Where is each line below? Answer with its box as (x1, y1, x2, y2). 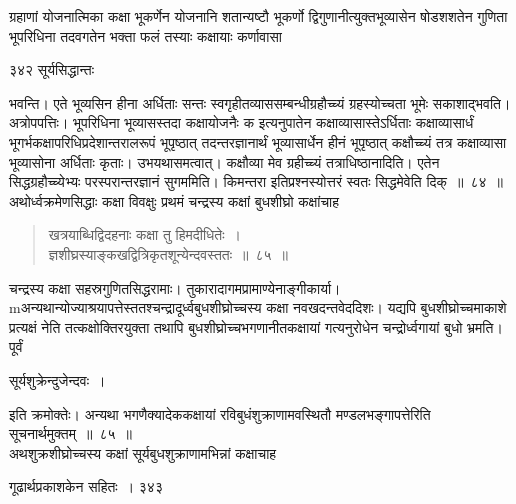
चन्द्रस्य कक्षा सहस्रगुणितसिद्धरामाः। (9, 277, 182, 298)
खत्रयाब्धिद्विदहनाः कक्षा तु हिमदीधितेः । (48, 224, 242, 245)
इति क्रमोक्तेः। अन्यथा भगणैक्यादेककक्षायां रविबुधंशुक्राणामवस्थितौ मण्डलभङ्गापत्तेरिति (9, 403, 431, 424)
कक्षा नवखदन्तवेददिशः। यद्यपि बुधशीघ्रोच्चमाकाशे (266, 297, 507, 318)
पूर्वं (9, 336, 23, 357)
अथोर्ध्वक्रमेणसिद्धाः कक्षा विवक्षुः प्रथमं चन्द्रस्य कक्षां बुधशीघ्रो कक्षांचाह (9, 190, 340, 211)
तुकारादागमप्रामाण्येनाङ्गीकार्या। (186, 277, 341, 298)
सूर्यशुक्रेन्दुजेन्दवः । (9, 369, 106, 390)
